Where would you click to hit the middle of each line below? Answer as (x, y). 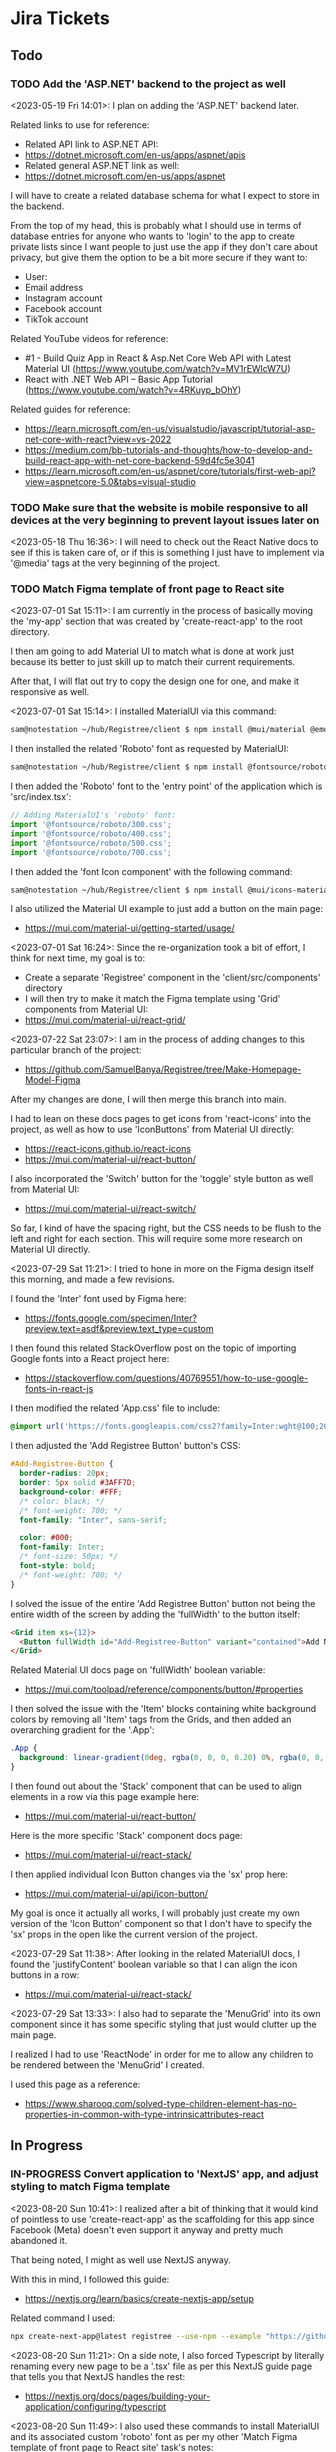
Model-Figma (52, 1080)
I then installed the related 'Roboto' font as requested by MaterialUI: (149, 749)
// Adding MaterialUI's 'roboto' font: (93, 815)
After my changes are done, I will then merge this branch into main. (148, 1099)
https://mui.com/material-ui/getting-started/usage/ (129, 928)
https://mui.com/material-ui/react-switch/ (110, 1209)
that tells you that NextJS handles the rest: (98, 2376)
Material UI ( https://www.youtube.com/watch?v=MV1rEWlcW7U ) (158, 368)
